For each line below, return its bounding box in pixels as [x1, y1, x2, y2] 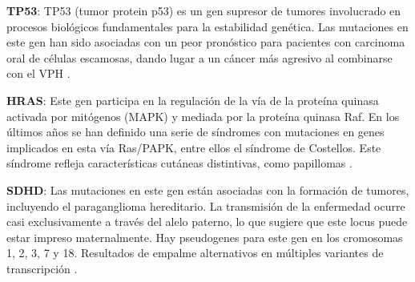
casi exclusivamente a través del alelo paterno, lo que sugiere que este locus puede [6, 213, 408, 230]
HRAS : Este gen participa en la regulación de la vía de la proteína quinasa [6, 91, 379, 108]
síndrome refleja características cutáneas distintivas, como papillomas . [6, 155, 353, 171]
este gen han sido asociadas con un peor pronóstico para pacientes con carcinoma [6, 34, 405, 50]
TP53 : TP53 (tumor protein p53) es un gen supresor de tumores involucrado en [6, 2, 401, 18]
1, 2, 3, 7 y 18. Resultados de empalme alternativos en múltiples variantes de [6, 244, 384, 261]
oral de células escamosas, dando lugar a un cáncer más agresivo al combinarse [6, 49, 393, 66]
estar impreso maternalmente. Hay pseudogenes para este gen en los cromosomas [6, 228, 403, 245]
